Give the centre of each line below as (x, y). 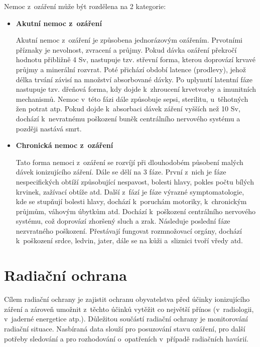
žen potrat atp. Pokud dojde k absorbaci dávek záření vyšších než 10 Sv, (128, 109)
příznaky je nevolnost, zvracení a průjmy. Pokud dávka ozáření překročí (126, 49)
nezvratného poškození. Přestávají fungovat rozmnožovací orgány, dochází (129, 230)
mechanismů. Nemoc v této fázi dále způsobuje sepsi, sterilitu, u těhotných (132, 99)
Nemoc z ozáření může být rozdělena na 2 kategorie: (85, 6)
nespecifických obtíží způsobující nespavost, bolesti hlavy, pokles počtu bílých (135, 181)
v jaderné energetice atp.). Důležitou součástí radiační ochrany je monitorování (126, 319)
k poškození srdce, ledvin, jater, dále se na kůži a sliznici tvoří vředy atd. (129, 240)
